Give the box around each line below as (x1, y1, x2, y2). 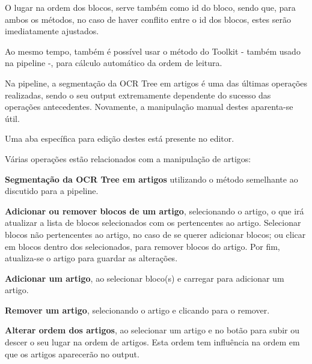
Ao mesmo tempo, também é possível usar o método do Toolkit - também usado (5, 44, 301, 57)
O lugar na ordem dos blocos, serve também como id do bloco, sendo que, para (5, 1, 296, 13)
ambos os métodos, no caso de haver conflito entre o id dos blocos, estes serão (5, 13, 291, 25)
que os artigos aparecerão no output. (5, 347, 139, 360)
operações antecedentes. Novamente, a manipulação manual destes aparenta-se (5, 100, 293, 113)
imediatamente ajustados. (5, 25, 99, 37)
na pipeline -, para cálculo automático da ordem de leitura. (5, 56, 222, 69)
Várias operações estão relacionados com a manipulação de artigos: (5, 152, 251, 165)
